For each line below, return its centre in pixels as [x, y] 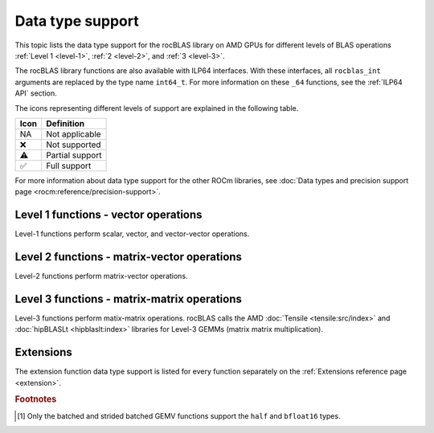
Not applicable [73, 134]
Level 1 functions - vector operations [108, 215]
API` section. [36, 93]
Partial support [74, 155]
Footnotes [36, 399]
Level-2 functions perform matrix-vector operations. [101, 276]
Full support [68, 165]
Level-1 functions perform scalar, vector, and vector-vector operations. [132, 234]
